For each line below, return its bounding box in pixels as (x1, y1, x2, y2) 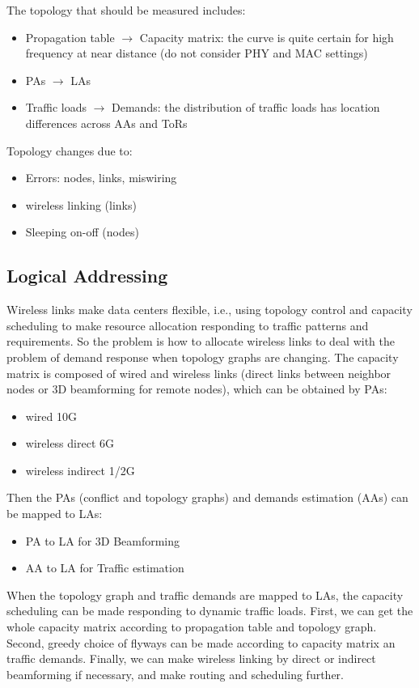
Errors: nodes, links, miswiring (25, 169, 177, 186)
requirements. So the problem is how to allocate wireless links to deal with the (6, 333, 396, 350)
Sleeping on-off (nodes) (25, 223, 139, 240)
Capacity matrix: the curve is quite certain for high (139, 28, 394, 45)
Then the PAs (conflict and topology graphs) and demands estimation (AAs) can (6, 489, 408, 506)
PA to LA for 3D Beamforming (25, 532, 180, 549)
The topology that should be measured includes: (6, 2, 246, 18)
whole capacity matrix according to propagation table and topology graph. (6, 618, 377, 635)
